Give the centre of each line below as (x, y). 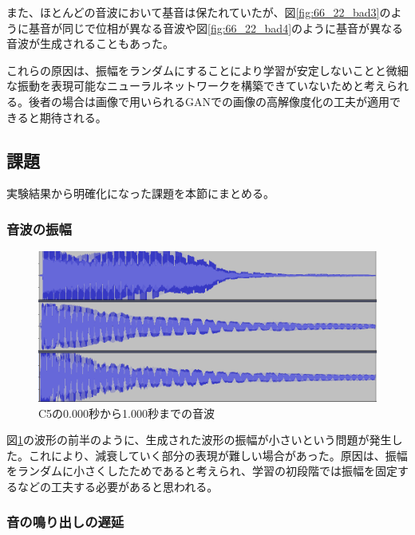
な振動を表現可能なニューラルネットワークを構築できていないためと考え (196, 86)
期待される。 (73, 117)
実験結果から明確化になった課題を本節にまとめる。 (140, 193)
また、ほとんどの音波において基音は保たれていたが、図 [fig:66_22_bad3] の (199, 12)
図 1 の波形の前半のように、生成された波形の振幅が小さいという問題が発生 (199, 440)
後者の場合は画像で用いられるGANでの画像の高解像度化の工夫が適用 (209, 101)
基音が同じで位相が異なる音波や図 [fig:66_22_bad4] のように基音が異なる (216, 28)
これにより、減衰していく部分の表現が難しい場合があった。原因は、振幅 (218, 455)
